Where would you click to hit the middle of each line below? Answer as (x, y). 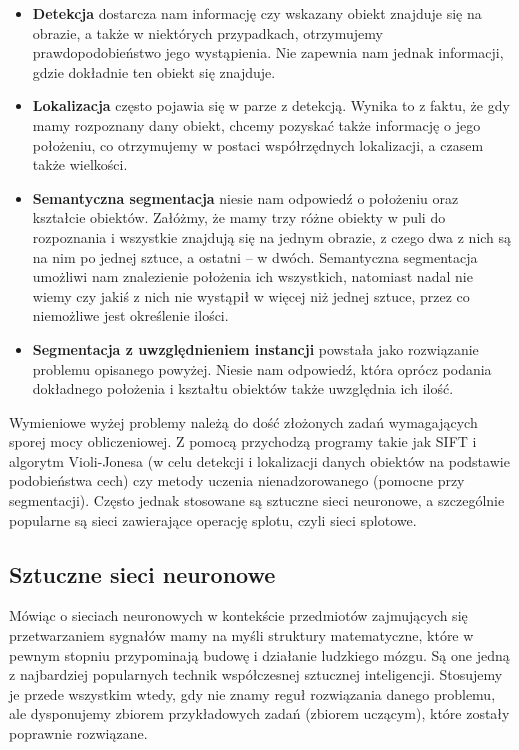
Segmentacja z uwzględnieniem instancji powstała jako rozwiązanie (255, 348)
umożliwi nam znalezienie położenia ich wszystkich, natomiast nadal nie (252, 276)
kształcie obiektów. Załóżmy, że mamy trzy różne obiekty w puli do (239, 217)
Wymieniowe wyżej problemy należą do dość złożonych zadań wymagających (243, 421)
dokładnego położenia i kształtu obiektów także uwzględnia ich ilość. (243, 388)
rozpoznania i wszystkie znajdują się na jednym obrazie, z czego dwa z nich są (272, 236)
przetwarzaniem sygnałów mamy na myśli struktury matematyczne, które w (241, 635)
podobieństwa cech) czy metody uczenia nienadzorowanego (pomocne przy (237, 480)
